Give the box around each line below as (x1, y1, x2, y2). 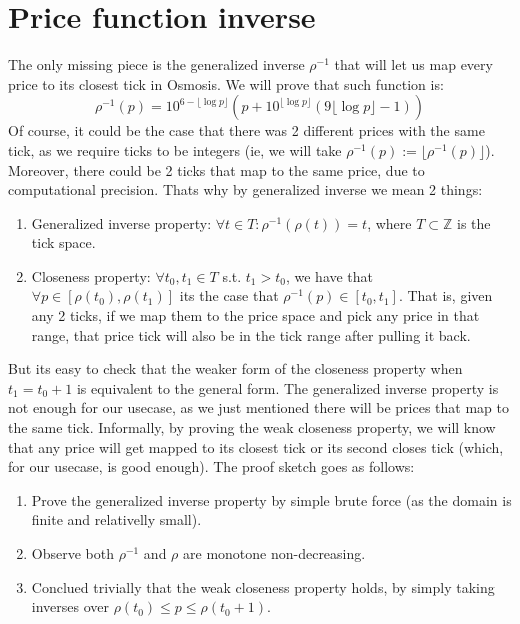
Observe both (31, 543, 114, 563)
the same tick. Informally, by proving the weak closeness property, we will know (8, 417, 496, 438)
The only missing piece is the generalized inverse (8, 54, 305, 75)
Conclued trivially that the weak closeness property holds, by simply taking (31, 576, 495, 597)
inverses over (31, 596, 110, 617)
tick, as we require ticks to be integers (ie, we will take (8, 139, 342, 160)
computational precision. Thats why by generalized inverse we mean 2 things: (8, 179, 483, 200)
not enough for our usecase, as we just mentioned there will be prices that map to (8, 397, 510, 418)
